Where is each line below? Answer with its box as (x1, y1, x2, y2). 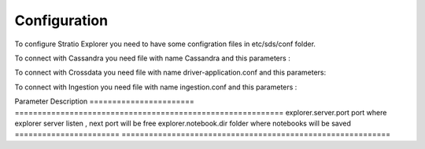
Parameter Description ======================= (14, 96, 194, 106)
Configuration (14, 12, 109, 29)
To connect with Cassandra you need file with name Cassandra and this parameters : (14, 53, 290, 63)
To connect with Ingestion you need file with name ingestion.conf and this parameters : (14, 82, 297, 92)
